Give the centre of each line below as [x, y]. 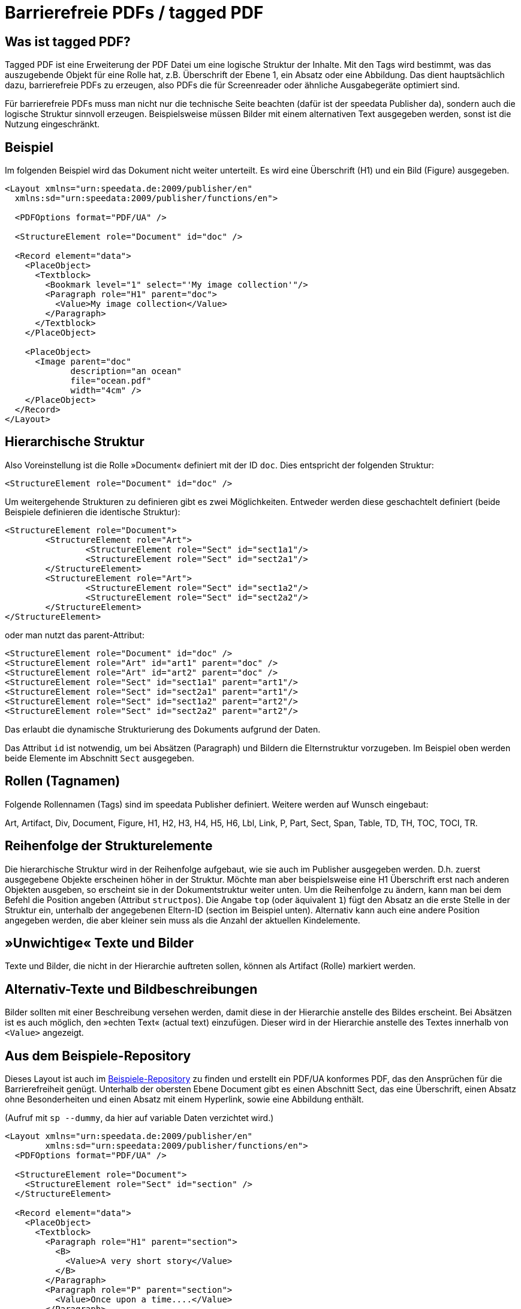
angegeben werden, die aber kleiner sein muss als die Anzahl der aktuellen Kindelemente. [183, 920]
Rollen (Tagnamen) [63, 781]
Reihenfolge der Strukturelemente [109, 846]
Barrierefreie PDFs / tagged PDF [134, 13]
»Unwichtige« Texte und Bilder [100, 943]
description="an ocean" [126, 371]
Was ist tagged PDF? [68, 41]
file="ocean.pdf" [111, 381]
